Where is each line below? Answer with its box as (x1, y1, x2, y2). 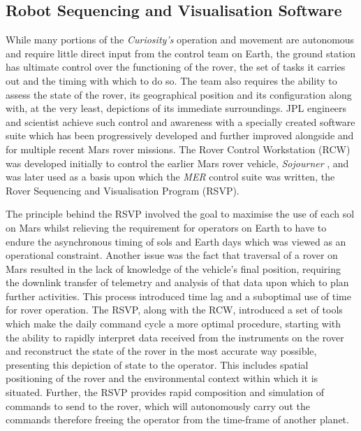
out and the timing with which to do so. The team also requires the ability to (6, 73, 337, 87)
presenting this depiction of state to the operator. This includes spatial (6, 357, 309, 372)
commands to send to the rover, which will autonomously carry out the (6, 398, 310, 413)
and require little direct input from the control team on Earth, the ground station (6, 45, 356, 60)
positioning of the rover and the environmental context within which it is (6, 371, 318, 386)
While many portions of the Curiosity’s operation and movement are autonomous (6, 32, 355, 47)
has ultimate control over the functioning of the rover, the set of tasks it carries (6, 59, 346, 74)
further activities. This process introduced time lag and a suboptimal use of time (6, 288, 351, 303)
